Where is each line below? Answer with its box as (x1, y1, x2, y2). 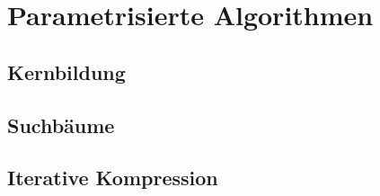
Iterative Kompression (7, 164, 218, 192)
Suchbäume (7, 111, 115, 138)
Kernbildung (7, 58, 126, 85)
